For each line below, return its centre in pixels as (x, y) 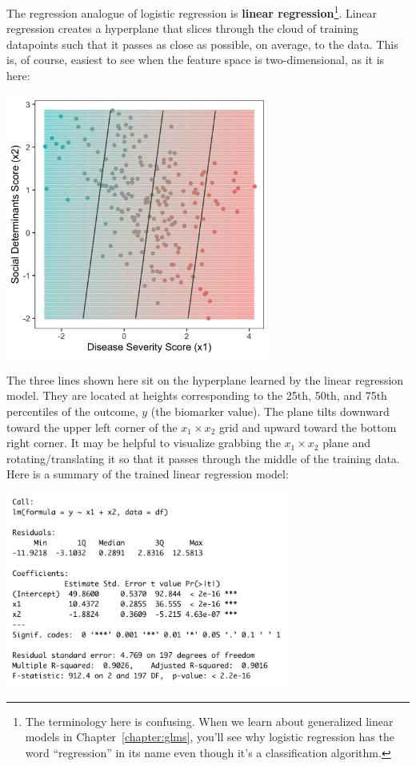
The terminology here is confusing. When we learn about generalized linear (209, 721)
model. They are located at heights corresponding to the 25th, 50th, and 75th (197, 395)
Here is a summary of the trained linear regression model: (148, 474)
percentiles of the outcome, (72, 411)
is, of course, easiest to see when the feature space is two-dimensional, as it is (196, 60)
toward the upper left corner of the (92, 427)
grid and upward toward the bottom (308, 427)
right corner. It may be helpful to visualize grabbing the (144, 443)
